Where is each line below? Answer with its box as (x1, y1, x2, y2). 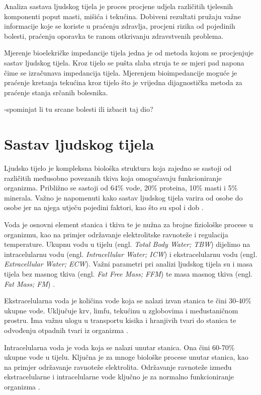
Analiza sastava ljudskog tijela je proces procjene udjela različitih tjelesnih (4, 1, 233, 11)
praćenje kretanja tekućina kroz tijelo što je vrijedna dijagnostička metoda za (4, 77, 242, 88)
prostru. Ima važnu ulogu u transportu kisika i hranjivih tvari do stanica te (4, 315, 236, 325)
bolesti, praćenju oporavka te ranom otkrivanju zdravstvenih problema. (4, 30, 224, 41)
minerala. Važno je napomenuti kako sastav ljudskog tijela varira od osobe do (4, 192, 243, 203)
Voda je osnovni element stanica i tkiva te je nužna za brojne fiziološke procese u (4, 219, 253, 230)
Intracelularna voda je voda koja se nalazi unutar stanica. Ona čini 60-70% (4, 342, 235, 352)
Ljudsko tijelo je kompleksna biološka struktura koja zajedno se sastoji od (4, 163, 232, 173)
